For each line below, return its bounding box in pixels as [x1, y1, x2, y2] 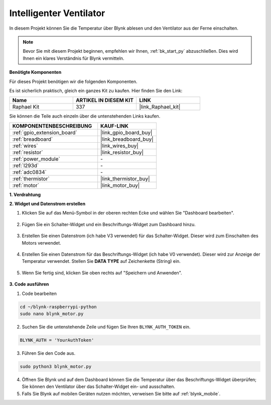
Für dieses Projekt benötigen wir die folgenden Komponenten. [9, 78, 138, 84]
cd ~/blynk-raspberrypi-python [20, 304, 97, 310]
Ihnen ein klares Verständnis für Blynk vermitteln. [23, 55, 124, 61]
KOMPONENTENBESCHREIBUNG [12, 122, 92, 129]
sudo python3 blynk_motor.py [20, 363, 92, 369]
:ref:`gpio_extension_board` [12, 129, 77, 136]
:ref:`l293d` [12, 162, 39, 169]
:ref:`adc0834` [12, 168, 47, 175]
